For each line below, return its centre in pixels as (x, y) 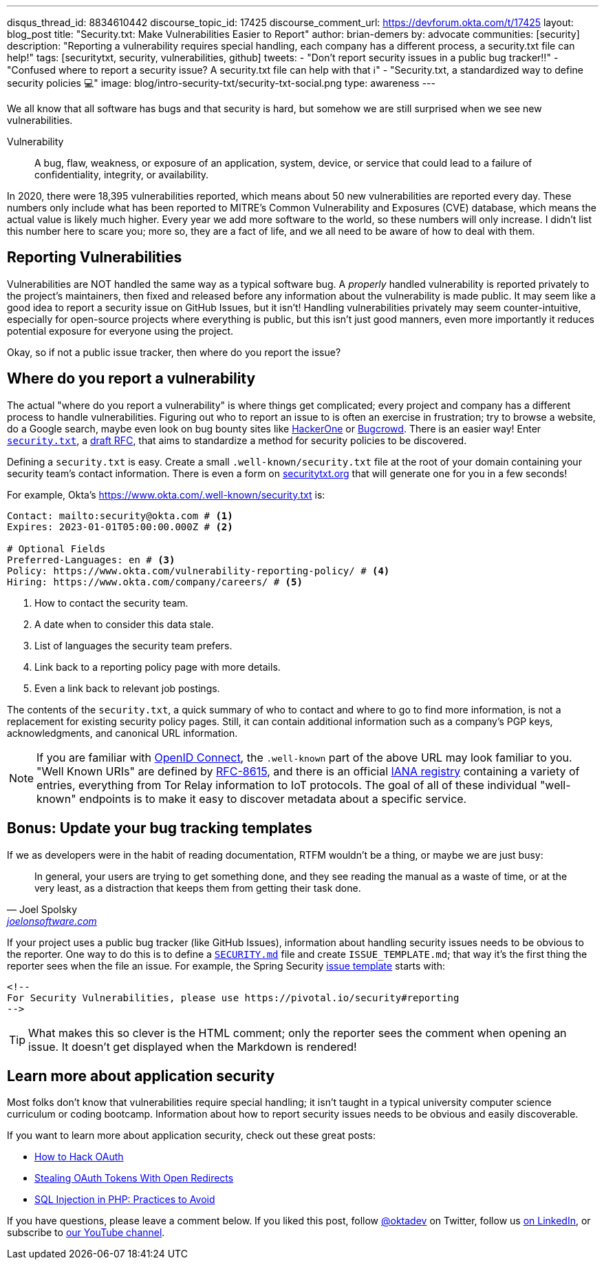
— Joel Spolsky (42, 909)
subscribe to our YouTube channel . (86, 1233)
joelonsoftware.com (52, 921)
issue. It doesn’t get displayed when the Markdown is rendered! (193, 1046)
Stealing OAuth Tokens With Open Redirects (134, 1178)
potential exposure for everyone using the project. (120, 331)
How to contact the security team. (111, 603)
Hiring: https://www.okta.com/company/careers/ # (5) (155, 582)
